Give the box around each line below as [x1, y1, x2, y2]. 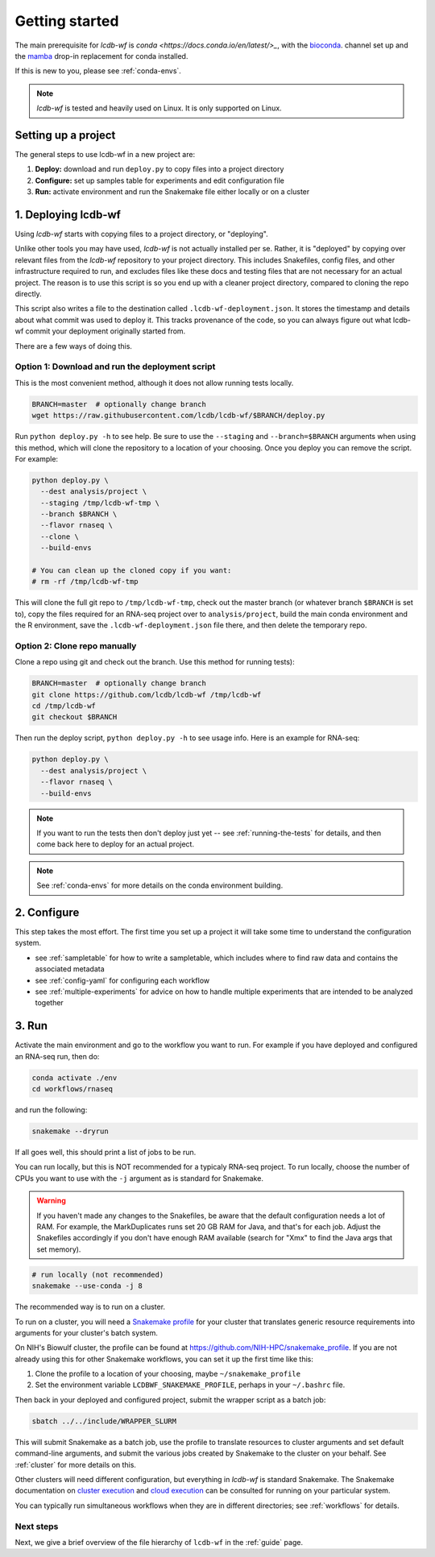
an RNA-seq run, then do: [14, 1051, 100, 1061]
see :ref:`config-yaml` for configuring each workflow [35, 975, 210, 985]
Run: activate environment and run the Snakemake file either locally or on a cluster [35, 187, 310, 197]
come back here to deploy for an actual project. [36, 839, 195, 849]
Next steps [14, 1521, 59, 1532]
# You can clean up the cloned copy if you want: [31, 566, 232, 575]
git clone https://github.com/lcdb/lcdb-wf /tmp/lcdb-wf [31, 689, 262, 699]
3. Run [14, 1019, 48, 1033]
